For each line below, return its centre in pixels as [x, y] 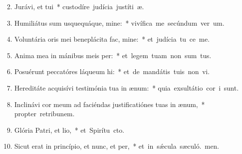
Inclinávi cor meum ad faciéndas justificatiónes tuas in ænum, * [110, 104]
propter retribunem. [44, 114]
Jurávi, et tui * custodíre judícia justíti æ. [79, 6]
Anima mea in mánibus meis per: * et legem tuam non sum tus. [113, 55]
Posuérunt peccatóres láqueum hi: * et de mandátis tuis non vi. [112, 71]
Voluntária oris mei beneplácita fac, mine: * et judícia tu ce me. [112, 39]
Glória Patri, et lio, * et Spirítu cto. [69, 130]
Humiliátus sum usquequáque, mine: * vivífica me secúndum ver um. [119, 23]
